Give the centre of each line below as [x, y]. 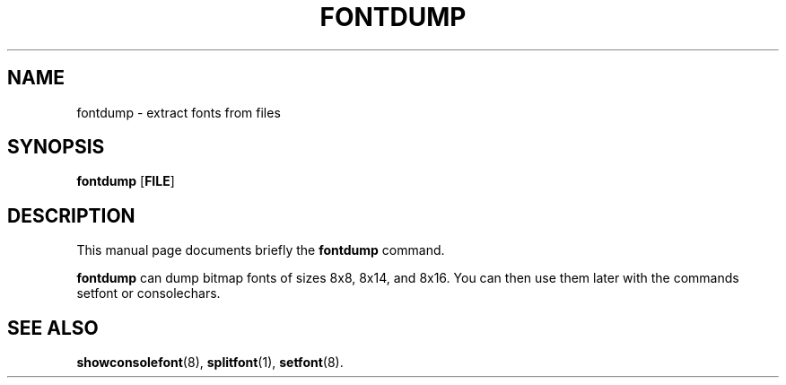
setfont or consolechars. [148, 293]
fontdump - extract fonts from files [179, 112]
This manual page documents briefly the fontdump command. [261, 250]
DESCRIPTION [71, 215]
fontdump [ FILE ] [126, 181]
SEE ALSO [53, 328]
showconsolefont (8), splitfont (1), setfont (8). [210, 363]
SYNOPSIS [56, 147]
